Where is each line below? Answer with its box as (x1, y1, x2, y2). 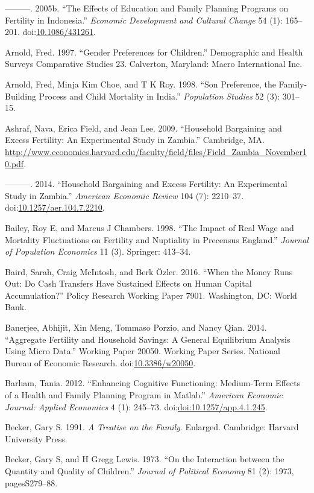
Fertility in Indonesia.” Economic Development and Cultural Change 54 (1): (5, 13, 283, 26)
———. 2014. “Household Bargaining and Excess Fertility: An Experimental (5, 177, 287, 190)
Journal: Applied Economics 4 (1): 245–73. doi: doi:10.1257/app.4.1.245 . (5, 400, 268, 413)
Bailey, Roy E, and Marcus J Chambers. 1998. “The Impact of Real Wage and (5, 221, 294, 234)
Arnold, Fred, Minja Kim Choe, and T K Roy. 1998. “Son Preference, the (5, 77, 276, 90)
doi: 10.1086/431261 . (22, 25, 96, 38)
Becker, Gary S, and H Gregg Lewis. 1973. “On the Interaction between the (5, 453, 284, 465)
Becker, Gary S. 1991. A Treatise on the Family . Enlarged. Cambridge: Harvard (5, 421, 299, 433)
